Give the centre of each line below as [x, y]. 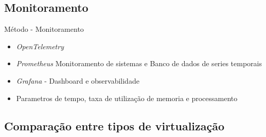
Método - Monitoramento [44, 29]
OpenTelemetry [40, 46]
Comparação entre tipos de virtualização [114, 125]
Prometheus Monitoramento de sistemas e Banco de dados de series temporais [139, 63]
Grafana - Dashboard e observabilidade [78, 80]
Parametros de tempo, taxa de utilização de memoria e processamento [127, 98]
